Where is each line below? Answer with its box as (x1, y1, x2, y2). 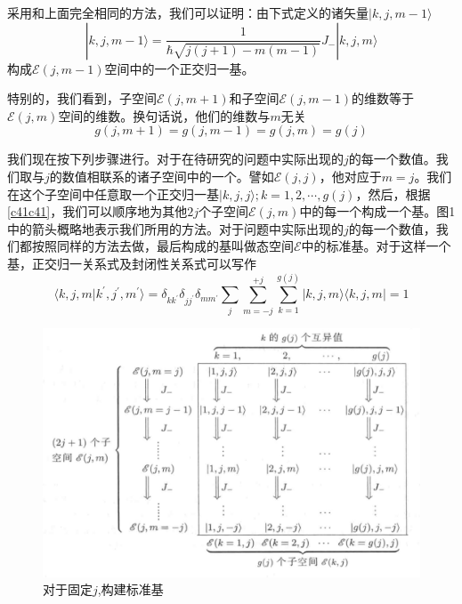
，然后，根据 (355, 184, 431, 203)
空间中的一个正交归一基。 (104, 59, 255, 77)
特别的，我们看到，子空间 (7, 89, 157, 108)
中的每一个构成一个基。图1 (299, 202, 456, 221)
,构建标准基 (97, 580, 164, 599)
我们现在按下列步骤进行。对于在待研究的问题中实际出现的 (7, 149, 344, 168)
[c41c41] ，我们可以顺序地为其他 (7, 202, 188, 221)
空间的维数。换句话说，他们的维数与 (58, 106, 271, 125)
